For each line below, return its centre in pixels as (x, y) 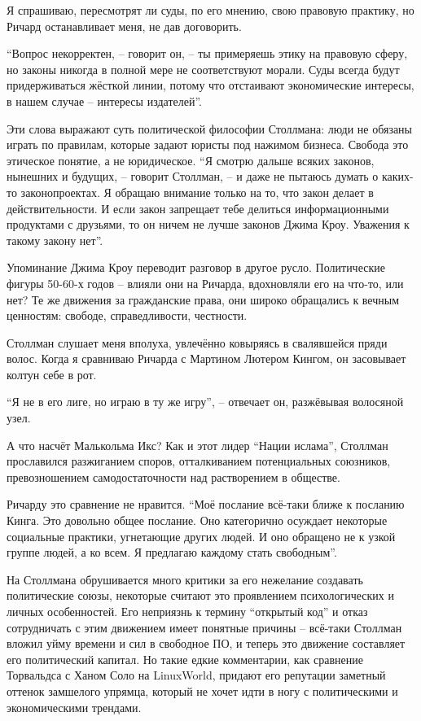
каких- (397, 176)
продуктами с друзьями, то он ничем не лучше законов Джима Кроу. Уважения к (208, 224)
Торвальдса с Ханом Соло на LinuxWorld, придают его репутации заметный (196, 675)
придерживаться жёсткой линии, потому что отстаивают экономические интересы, (210, 85)
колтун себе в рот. (52, 374)
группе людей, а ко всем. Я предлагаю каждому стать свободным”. (172, 552)
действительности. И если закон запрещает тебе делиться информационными (198, 208)
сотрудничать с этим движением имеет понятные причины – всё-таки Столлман (204, 627)
